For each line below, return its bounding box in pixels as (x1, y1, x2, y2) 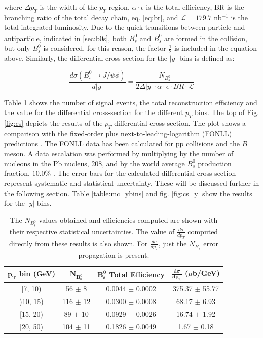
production (198, 158, 232, 168)
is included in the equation (174, 43, 257, 53)
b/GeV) (192, 268, 220, 278)
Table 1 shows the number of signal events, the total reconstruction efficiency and (4, 97, 257, 107)
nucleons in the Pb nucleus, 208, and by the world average (4, 158, 185, 168)
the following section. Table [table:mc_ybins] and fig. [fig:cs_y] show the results (4, 187, 252, 198)
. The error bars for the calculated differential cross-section (53, 168, 236, 178)
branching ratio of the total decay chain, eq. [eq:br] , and (4, 12, 178, 22)
